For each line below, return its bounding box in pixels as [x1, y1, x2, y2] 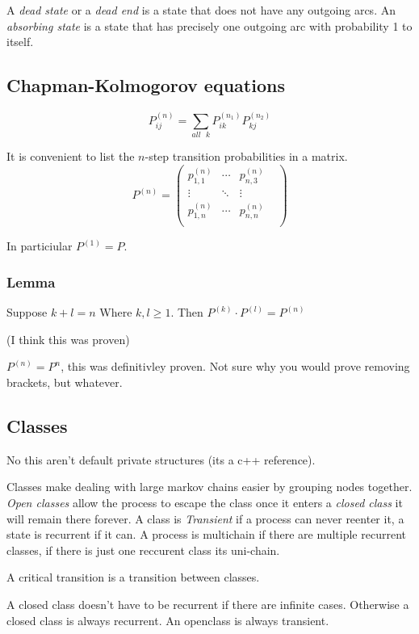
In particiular [6, 237, 73, 254]
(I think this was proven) [6, 330, 130, 347]
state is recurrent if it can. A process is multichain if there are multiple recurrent [6, 526, 406, 543]
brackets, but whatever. [6, 373, 123, 390]
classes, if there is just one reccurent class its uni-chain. [6, 541, 280, 558]
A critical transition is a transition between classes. [6, 569, 260, 586]
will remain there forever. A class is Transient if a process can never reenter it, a [6, 510, 404, 527]
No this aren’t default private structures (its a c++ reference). [6, 451, 316, 468]
